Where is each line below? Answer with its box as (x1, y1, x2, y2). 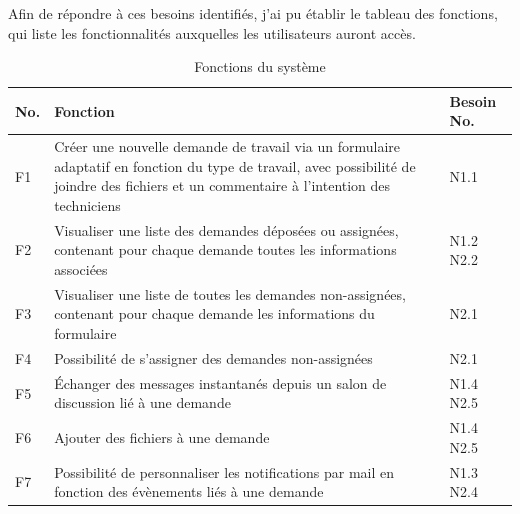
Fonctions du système (194, 56, 326, 77)
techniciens (54, 195, 121, 215)
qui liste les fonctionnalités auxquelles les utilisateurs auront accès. (8, 22, 416, 43)
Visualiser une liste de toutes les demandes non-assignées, (54, 283, 406, 304)
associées (54, 259, 108, 280)
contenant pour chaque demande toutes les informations (54, 239, 397, 260)
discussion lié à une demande (54, 392, 231, 413)
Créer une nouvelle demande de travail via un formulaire (54, 136, 401, 157)
